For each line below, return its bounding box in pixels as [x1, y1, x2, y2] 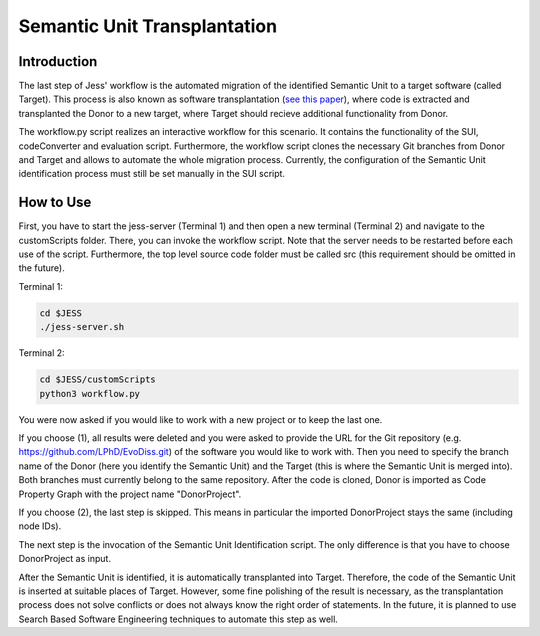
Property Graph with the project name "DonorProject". [18, 488, 242, 500]
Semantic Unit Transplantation [18, 15, 278, 37]
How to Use [18, 194, 92, 211]
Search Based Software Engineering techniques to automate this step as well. [18, 613, 339, 625]
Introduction [18, 53, 98, 70]
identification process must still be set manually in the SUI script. [18, 168, 285, 180]
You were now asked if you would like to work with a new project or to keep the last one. [18, 413, 383, 425]
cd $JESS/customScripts [39, 374, 157, 385]
